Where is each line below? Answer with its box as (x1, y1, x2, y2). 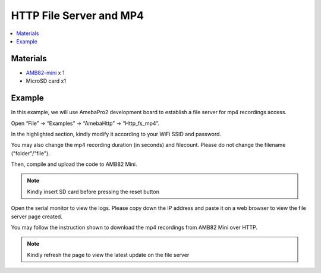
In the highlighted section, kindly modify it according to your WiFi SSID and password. (11, 130, 222, 137)
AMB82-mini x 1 (26, 69, 65, 76)
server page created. (11, 213, 62, 220)
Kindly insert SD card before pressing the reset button (27, 188, 160, 195)
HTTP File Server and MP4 (11, 9, 144, 22)
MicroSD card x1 (26, 77, 67, 84)
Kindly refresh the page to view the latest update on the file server (27, 251, 190, 258)
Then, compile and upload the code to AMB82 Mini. (11, 161, 137, 168)
